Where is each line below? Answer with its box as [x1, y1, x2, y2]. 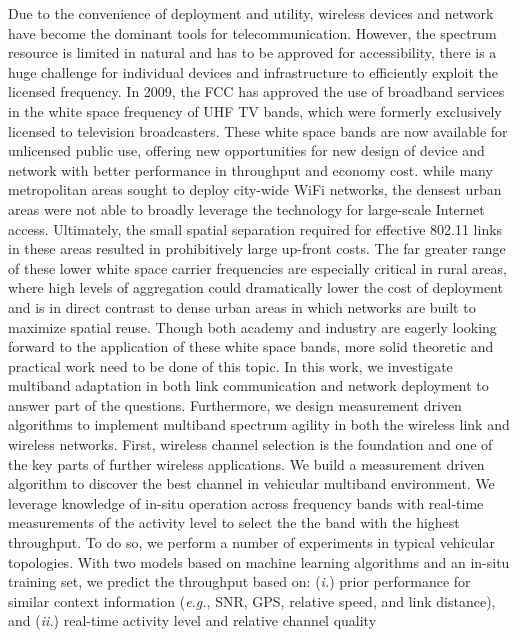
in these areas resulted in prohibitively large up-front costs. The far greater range [8, 238, 506, 259]
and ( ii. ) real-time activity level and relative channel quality [8, 610, 377, 631]
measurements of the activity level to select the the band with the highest [8, 512, 460, 533]
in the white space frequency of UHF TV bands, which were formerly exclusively [8, 100, 502, 121]
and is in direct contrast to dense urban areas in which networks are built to [8, 296, 476, 317]
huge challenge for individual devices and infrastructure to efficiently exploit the [8, 61, 498, 82]
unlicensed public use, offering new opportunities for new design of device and [8, 140, 485, 161]
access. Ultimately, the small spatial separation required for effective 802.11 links [8, 218, 503, 239]
